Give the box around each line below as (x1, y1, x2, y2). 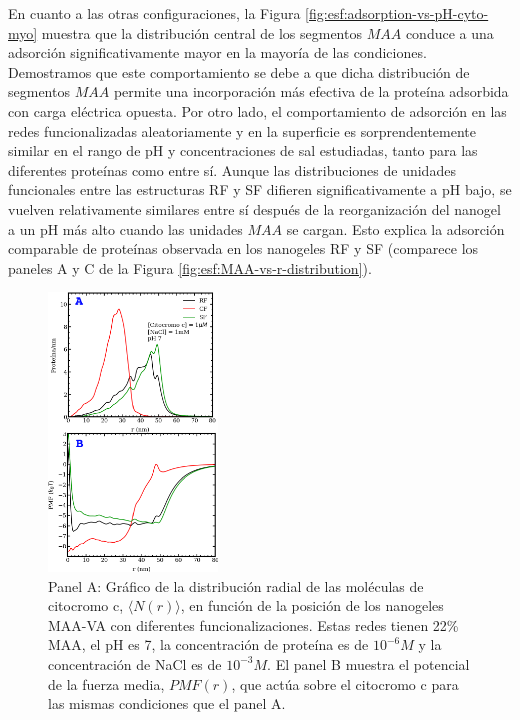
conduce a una (405, 22, 494, 43)
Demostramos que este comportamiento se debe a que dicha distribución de (8, 61, 470, 82)
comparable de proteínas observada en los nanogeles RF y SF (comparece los (8, 238, 479, 259)
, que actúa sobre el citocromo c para (231, 673, 459, 694)
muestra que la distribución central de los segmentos (41, 22, 362, 43)
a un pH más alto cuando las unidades (8, 218, 243, 239)
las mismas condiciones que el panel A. (48, 693, 286, 714)
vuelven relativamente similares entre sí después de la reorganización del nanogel (8, 198, 501, 219)
